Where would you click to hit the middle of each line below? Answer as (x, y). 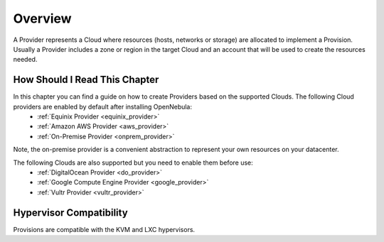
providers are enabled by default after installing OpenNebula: (102, 106)
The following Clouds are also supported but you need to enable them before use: (133, 163)
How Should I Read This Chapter (86, 80)
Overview (42, 18)
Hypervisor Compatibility (70, 213)
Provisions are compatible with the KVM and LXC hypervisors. (104, 229)
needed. (25, 60)
